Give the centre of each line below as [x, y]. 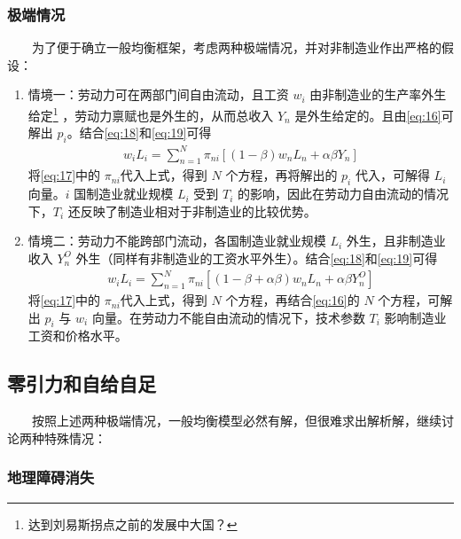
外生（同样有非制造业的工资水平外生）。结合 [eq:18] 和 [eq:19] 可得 [257, 258]
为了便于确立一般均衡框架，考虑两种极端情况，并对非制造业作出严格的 [236, 47]
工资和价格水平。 [78, 336]
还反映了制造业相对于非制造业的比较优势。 [192, 211]
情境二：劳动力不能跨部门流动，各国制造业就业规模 [177, 241]
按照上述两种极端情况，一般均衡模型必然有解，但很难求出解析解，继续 [236, 421]
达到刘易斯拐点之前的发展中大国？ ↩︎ [133, 523]
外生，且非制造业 [396, 241]
